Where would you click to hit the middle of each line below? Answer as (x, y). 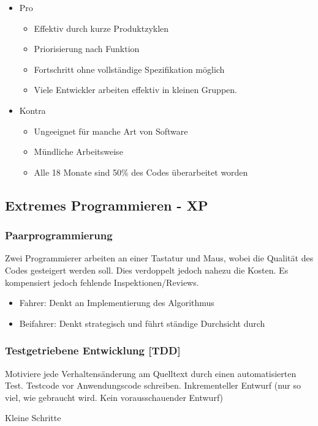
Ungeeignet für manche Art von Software (111, 131)
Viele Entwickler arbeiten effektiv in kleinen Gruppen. (135, 90)
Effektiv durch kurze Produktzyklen (101, 28)
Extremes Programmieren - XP (107, 205)
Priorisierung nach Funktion (87, 49)
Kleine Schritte (33, 418)
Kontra (32, 110)
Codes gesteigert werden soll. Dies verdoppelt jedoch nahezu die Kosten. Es (147, 270)
